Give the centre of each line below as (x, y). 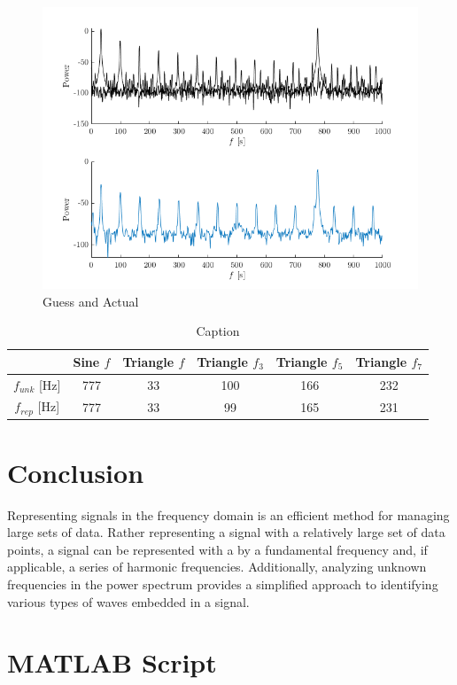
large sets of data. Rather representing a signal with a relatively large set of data (226, 532)
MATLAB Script (112, 662)
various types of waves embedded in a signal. (128, 601)
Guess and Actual (91, 301)
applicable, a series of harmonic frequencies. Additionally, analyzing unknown (217, 567)
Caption (218, 331)
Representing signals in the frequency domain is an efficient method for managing (228, 514)
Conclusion (76, 472)
